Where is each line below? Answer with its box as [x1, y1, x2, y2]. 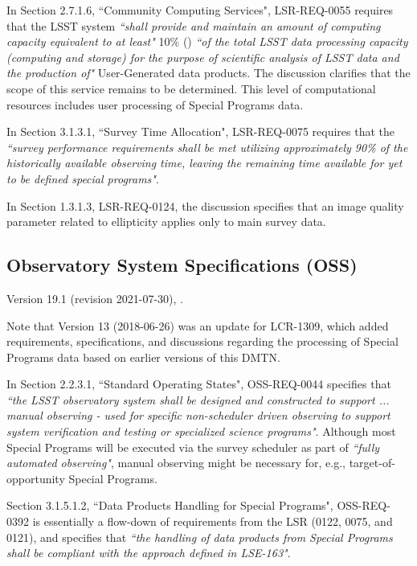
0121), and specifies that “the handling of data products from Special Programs [6, 528, 393, 545]
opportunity [6, 470, 65, 486]
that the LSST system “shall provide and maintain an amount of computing [6, 17, 381, 34]
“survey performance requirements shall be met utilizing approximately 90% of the [6, 138, 408, 155]
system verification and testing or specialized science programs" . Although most [6, 423, 396, 440]
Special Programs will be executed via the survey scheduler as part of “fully [6, 438, 380, 455]
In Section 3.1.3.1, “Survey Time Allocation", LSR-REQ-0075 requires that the [6, 123, 395, 140]
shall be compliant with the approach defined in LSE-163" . [6, 544, 291, 561]
